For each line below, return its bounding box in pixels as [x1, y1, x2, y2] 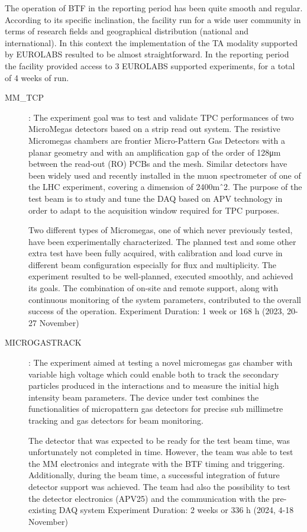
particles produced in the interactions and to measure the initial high [28, 379, 279, 392]
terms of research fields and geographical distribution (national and [5, 25, 248, 37]
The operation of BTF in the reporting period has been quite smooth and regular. [5, 2, 303, 14]
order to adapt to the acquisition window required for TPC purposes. [28, 204, 280, 216]
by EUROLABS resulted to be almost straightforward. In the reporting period [5, 48, 289, 60]
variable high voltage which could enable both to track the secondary [28, 367, 279, 380]
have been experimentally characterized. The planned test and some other [28, 235, 296, 247]
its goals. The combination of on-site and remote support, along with [28, 282, 279, 294]
